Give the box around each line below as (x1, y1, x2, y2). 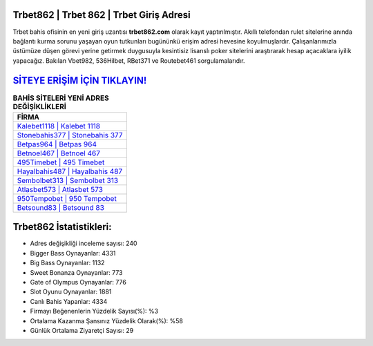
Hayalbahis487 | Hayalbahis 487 (17, 166, 123, 176)
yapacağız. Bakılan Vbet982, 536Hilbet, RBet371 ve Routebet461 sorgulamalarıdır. (12, 56, 245, 65)
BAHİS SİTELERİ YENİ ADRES (12, 93, 110, 103)
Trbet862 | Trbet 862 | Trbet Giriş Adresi (12, 9, 191, 21)
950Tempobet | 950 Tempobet (17, 193, 117, 203)
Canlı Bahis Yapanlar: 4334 (30, 297, 108, 305)
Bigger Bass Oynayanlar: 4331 (30, 249, 116, 257)
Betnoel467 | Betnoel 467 (17, 148, 100, 158)
